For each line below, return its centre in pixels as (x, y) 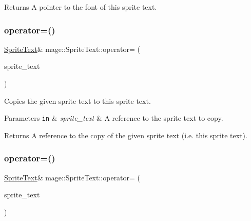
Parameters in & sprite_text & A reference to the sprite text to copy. (114, 118)
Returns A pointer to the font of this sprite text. (81, 7)
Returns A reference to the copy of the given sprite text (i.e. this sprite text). (126, 135)
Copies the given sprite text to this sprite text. (78, 100)
